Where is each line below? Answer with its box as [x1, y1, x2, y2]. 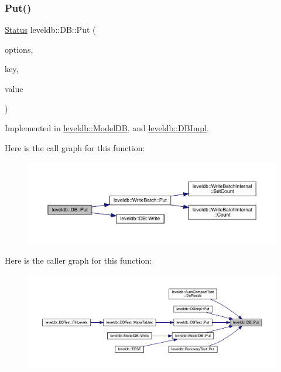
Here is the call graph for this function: [5, 141, 145, 153]
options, [5, 43, 33, 55]
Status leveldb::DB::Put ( [5, 23, 96, 36]
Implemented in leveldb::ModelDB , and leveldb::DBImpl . [5, 122, 209, 134]
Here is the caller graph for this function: [5, 254, 152, 266]
